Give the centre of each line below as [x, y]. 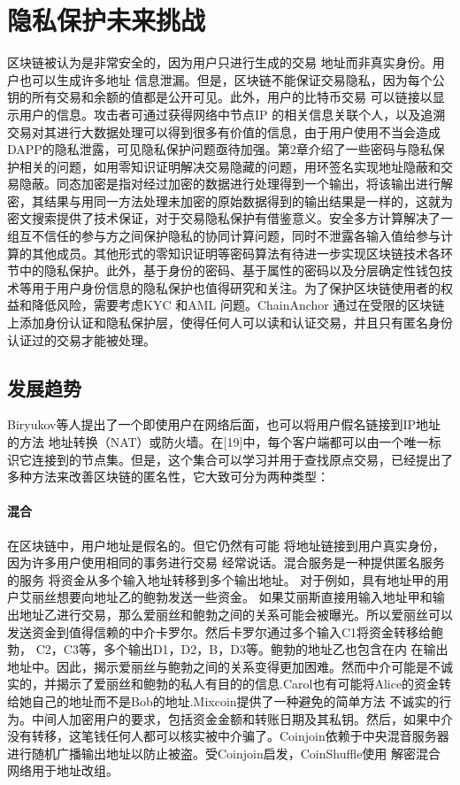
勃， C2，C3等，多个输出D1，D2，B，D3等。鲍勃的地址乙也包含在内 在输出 [228, 649]
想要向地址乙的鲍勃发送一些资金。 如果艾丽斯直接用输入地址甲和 [244, 597]
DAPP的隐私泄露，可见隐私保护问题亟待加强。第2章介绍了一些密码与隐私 [220, 149]
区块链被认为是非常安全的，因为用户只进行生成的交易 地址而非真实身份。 [220, 62]
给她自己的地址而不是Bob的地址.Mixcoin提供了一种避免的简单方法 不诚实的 [223, 700]
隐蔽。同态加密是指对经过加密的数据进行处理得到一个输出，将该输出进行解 [236, 184]
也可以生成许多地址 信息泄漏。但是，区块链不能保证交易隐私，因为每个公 [232, 79]
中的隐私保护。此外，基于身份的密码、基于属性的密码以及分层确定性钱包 [230, 270]
